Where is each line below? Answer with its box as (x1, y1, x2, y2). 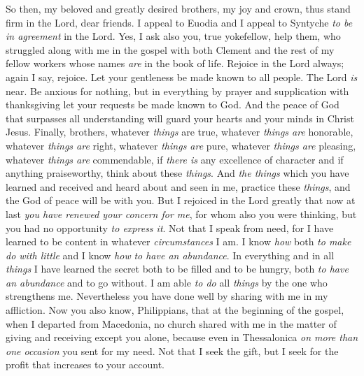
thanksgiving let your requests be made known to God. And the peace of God (6, 97, 339, 112)
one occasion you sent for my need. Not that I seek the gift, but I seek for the (6, 343, 339, 358)
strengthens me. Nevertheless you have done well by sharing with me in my (6, 289, 328, 303)
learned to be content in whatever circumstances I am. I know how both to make (6, 234, 351, 249)
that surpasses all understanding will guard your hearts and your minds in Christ (6, 110, 354, 125)
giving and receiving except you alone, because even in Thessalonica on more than (6, 330, 358, 345)
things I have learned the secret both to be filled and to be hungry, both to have (6, 261, 349, 276)
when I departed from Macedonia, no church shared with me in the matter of (6, 316, 337, 331)
